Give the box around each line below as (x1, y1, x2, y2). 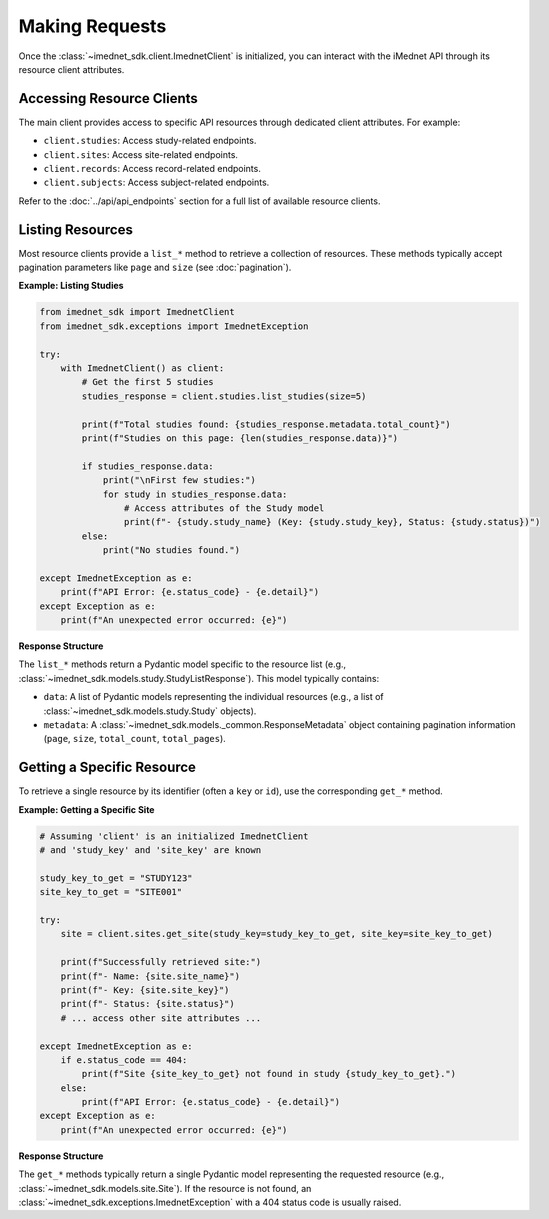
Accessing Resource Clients (18, 90, 199, 107)
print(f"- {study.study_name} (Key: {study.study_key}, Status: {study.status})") (123, 516, 541, 528)
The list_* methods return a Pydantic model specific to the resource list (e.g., (18, 658, 347, 670)
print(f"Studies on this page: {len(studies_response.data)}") (81, 432, 399, 444)
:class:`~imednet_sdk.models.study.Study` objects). (43, 705, 257, 717)
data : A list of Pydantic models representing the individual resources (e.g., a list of (43, 691, 384, 703)
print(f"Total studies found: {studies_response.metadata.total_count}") (81, 418, 452, 430)
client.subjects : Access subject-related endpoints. (43, 176, 270, 189)
